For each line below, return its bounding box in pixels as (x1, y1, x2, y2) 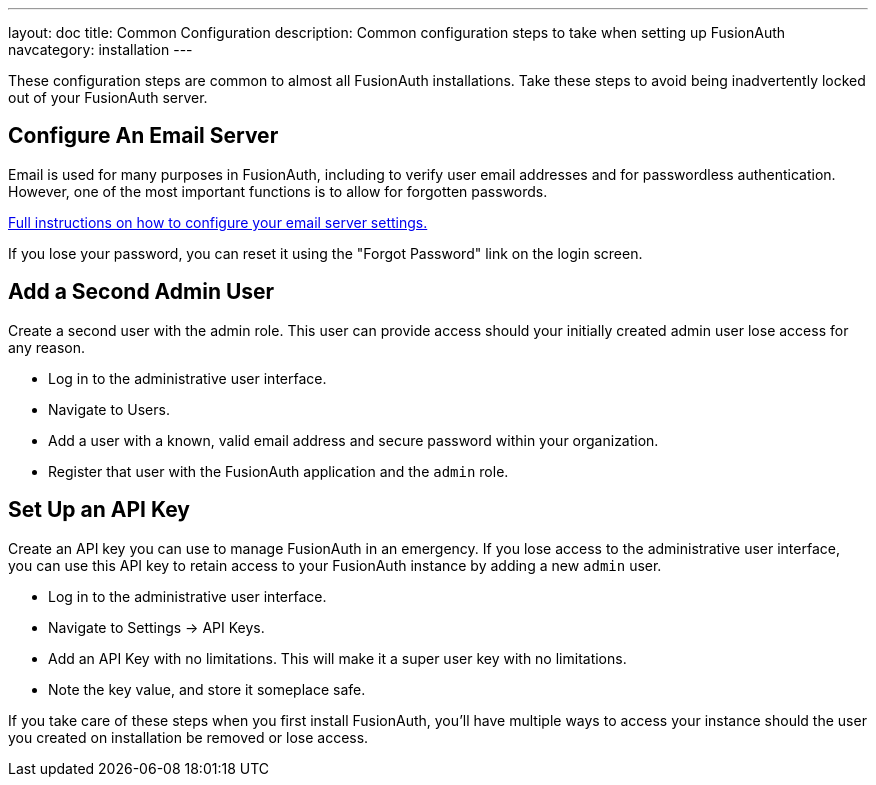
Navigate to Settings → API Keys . (48, 618, 265, 636)
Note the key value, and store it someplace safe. (48, 680, 366, 698)
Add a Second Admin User (8, 279, 275, 305)
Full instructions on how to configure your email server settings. (8, 213, 428, 231)
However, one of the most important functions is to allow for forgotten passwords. (8, 182, 548, 200)
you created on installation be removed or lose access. (8, 728, 369, 746)
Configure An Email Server (8, 123, 279, 149)
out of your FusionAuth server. (8, 89, 208, 106)
